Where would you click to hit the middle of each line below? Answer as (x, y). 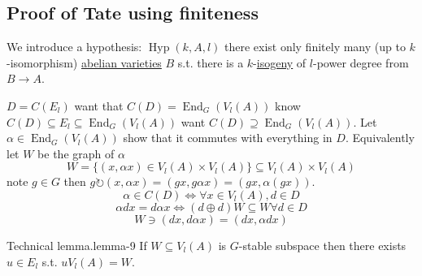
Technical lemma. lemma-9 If (77, 245)
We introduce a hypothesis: (74, 47)
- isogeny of (280, 62)
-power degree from (361, 62)
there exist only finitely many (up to (315, 47)
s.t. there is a (211, 62)
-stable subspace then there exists (322, 245)
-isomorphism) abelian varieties (84, 62)
